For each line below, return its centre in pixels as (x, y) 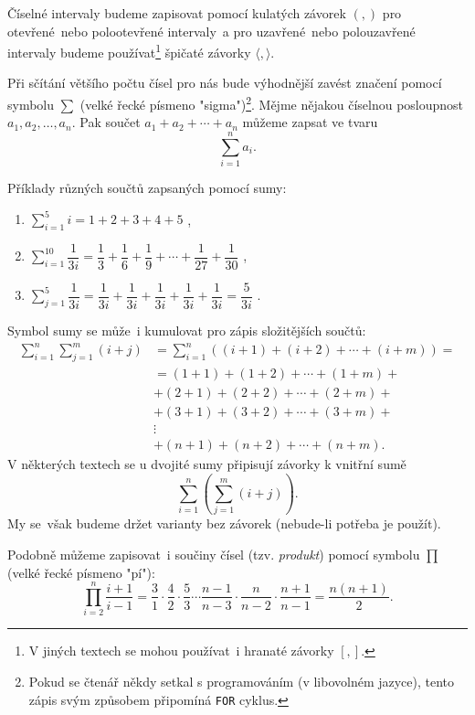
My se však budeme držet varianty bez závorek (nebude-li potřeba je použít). (224, 523)
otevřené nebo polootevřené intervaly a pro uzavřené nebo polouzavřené (211, 31)
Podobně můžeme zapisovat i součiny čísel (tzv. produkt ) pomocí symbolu (214, 554)
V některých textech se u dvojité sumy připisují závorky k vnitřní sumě (207, 464)
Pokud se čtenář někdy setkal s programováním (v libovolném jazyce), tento (242, 681)
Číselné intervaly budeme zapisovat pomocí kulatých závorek (177, 13)
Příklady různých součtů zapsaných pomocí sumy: (147, 187)
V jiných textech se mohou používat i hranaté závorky (181, 651)
